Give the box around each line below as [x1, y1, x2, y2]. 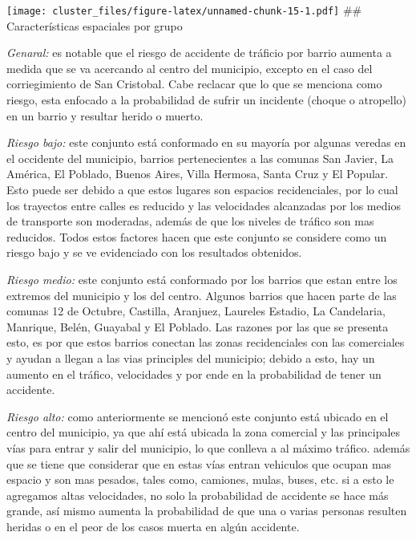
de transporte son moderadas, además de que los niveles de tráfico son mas [6, 213, 374, 229]
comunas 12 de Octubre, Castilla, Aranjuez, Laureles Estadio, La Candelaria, [6, 302, 386, 319]
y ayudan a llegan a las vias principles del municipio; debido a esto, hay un [6, 349, 375, 366]
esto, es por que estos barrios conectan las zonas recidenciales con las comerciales [6, 334, 405, 351]
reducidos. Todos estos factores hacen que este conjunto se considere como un [6, 228, 387, 245]
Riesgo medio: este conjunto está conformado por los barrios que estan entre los [6, 270, 398, 287]
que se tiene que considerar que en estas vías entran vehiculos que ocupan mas [6, 455, 392, 472]
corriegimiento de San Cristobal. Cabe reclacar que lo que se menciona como [6, 75, 382, 92]
